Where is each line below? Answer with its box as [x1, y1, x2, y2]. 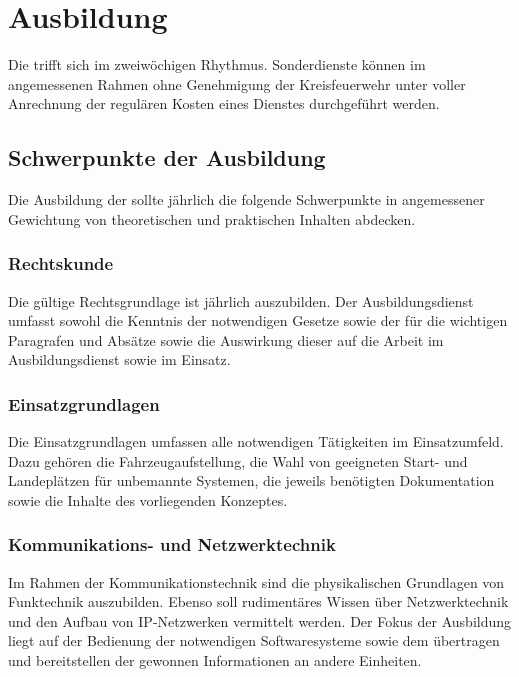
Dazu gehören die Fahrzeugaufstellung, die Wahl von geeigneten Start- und [8, 450, 468, 471]
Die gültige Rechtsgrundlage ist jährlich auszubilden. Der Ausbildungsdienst [8, 290, 474, 311]
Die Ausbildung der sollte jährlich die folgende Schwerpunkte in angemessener [8, 189, 485, 210]
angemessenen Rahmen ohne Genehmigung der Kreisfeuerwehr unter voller [8, 73, 466, 94]
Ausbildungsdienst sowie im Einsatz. [8, 349, 231, 370]
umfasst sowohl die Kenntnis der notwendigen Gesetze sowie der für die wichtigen [8, 310, 508, 331]
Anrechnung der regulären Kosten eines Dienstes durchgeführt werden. [8, 93, 440, 114]
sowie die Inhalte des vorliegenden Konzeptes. [8, 489, 288, 510]
